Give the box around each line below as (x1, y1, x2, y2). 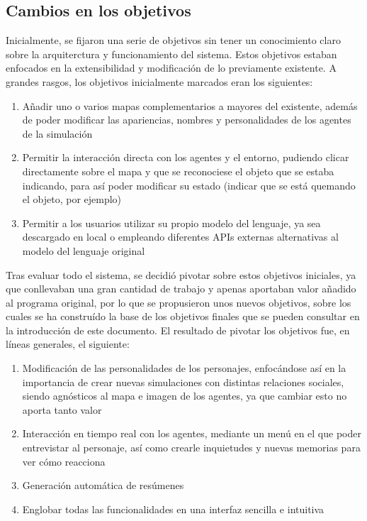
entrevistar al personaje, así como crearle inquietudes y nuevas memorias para (22, 440, 361, 455)
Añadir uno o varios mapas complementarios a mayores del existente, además (22, 98, 358, 113)
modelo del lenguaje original (22, 243, 145, 258)
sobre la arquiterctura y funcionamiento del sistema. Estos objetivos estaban (6, 46, 337, 61)
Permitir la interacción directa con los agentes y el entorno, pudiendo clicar (22, 150, 349, 165)
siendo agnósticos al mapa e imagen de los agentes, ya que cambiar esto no (22, 388, 347, 403)
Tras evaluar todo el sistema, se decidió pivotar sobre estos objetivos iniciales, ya (6, 267, 356, 282)
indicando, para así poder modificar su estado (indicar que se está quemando (22, 177, 356, 192)
